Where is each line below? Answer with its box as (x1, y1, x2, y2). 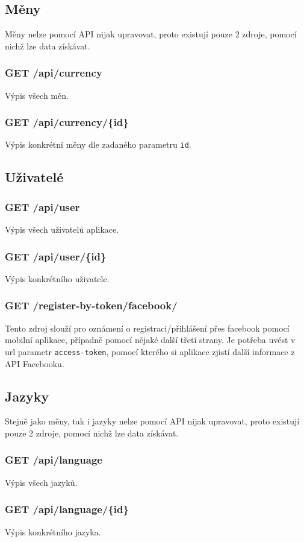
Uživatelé (5, 168, 64, 186)
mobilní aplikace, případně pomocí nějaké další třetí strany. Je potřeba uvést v (5, 333, 296, 346)
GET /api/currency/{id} (5, 115, 129, 130)
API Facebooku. (5, 357, 64, 370)
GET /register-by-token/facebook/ (5, 298, 178, 313)
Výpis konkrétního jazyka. (5, 525, 101, 538)
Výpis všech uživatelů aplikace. (5, 223, 119, 236)
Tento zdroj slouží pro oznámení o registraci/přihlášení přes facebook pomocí (5, 321, 290, 334)
